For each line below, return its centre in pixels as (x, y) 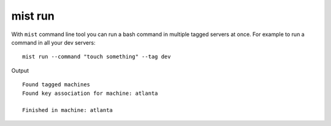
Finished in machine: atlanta (68, 110)
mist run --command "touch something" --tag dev (97, 57)
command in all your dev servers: (53, 42)
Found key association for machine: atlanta (90, 93)
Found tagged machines (56, 85)
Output (20, 70)
